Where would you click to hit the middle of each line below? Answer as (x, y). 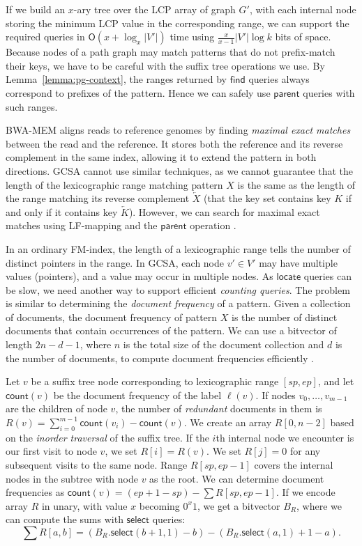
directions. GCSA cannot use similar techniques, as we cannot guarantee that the (179, 170)
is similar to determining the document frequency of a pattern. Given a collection (178, 303)
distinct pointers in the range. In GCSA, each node (115, 262)
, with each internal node (303, 9)
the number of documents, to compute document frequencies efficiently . (160, 358)
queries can (327, 276)
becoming (159, 505)
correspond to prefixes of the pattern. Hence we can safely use (138, 92)
